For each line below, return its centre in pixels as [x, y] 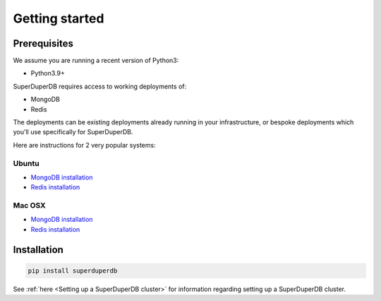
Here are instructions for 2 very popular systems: [84, 145]
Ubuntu [26, 163]
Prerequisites [43, 43]
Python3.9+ [48, 73]
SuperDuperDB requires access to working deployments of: [100, 86]
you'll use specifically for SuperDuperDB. [73, 132]
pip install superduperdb [73, 271]
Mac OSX [29, 206]
